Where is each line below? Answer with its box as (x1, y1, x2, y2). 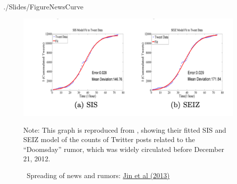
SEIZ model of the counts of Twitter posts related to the (23, 134, 195, 145)
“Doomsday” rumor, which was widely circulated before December (23, 144, 224, 154)
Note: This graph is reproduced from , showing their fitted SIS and (23, 124, 226, 135)
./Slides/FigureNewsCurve (3, 1, 84, 11)
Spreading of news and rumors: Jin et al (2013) (26, 170, 170, 181)
